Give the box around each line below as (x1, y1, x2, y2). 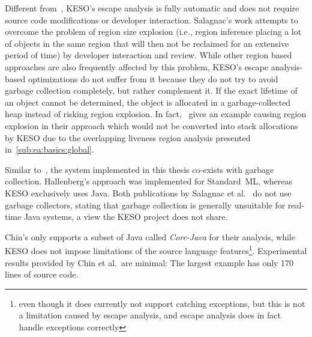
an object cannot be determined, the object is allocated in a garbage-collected (5, 96, 291, 108)
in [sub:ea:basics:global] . (5, 143, 94, 156)
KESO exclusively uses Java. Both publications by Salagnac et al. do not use (5, 186, 292, 199)
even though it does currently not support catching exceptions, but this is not (19, 297, 305, 309)
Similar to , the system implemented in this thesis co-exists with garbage (5, 163, 274, 175)
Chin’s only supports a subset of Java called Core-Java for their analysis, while (5, 230, 295, 243)
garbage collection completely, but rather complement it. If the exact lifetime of (5, 84, 298, 97)
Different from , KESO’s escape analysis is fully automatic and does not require (5, 2, 299, 14)
